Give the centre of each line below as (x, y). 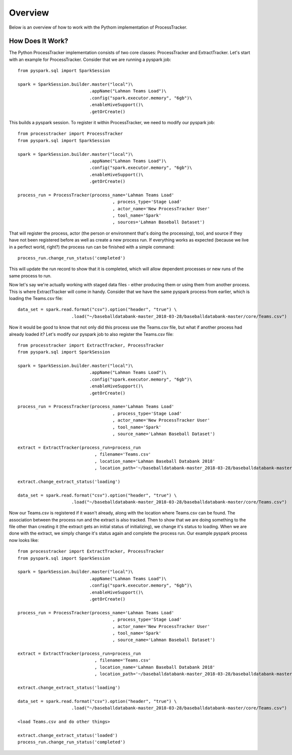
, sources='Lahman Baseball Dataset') (159, 222)
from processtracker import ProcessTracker (70, 134)
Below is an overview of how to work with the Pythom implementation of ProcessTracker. (98, 27)
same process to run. (30, 276)
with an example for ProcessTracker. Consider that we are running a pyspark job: (90, 59)
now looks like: (24, 540)
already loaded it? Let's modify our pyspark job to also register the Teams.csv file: (91, 334)
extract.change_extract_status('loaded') (68, 735)
